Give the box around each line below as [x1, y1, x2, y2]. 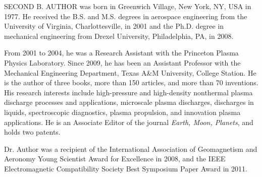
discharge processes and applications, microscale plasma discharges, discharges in [4, 97, 254, 107]
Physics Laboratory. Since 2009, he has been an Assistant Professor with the [4, 57, 241, 68]
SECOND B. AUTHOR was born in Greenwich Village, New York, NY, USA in [4, 1, 251, 11]
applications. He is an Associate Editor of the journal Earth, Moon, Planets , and [4, 116, 253, 127]
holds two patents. [4, 127, 61, 137]
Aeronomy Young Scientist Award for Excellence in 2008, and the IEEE [4, 153, 226, 164]
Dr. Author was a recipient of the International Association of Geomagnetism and [4, 143, 257, 154]
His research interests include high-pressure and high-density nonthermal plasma [4, 87, 253, 97]
